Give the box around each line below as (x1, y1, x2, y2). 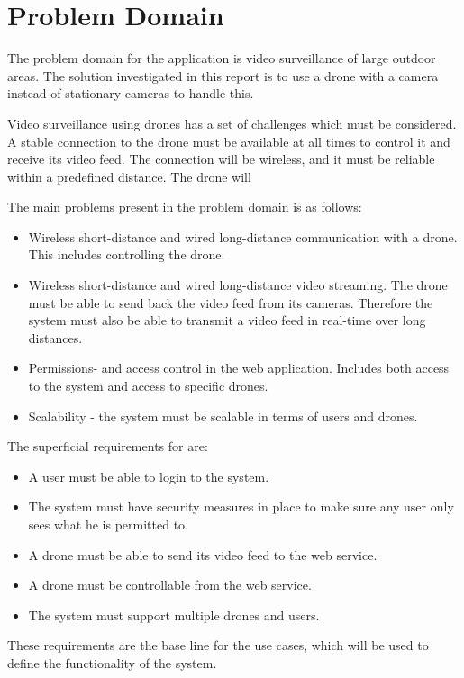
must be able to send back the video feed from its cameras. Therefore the (28, 293, 433, 312)
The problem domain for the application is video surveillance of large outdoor (7, 49, 436, 68)
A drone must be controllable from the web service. (28, 575, 312, 594)
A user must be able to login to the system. (28, 466, 269, 485)
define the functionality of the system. (7, 653, 217, 672)
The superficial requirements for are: (7, 437, 208, 456)
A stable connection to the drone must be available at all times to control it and (7, 131, 450, 150)
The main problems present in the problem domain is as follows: (7, 197, 362, 216)
